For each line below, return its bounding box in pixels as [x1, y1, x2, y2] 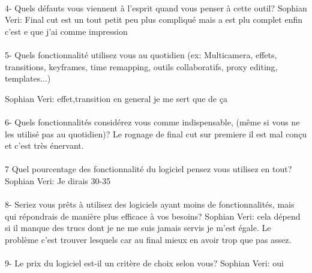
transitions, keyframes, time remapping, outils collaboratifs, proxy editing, [5, 60, 278, 73]
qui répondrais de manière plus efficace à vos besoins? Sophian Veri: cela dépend [5, 209, 301, 222]
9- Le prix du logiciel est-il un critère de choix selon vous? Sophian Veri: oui [5, 257, 284, 269]
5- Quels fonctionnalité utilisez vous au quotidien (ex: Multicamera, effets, [5, 48, 277, 61]
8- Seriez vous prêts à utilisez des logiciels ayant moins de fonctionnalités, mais [5, 198, 295, 211]
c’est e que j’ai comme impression [5, 25, 128, 37]
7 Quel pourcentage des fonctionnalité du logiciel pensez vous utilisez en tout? [5, 163, 292, 175]
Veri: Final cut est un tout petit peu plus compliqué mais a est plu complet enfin [5, 13, 302, 26]
